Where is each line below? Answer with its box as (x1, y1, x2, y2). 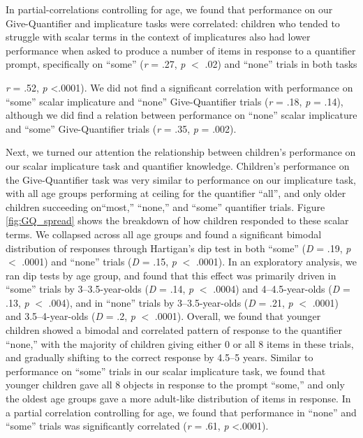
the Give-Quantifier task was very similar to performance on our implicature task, (6, 172, 356, 187)
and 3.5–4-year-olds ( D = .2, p (6, 309, 135, 323)
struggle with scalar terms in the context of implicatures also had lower (6, 29, 311, 44)
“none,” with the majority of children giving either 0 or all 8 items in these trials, (6, 336, 354, 351)
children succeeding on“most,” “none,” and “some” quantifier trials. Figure (6, 199, 325, 214)
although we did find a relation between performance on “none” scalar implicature (6, 108, 357, 122)
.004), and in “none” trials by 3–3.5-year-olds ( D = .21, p (48, 295, 293, 309)
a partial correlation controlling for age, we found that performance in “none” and (6, 404, 357, 419)
